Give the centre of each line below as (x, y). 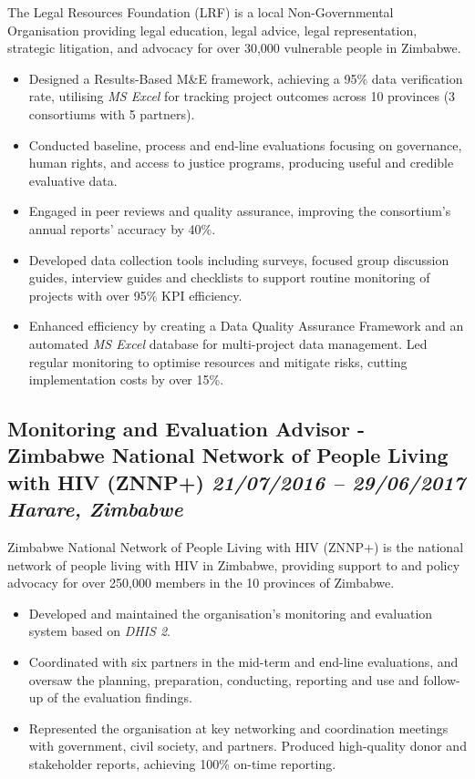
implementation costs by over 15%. (126, 379)
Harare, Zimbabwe (95, 509)
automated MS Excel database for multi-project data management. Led (228, 343)
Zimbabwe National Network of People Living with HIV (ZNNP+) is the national (236, 547)
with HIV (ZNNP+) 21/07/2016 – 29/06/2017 (237, 482)
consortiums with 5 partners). (112, 113)
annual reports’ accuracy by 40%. (122, 228)
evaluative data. (73, 180)
